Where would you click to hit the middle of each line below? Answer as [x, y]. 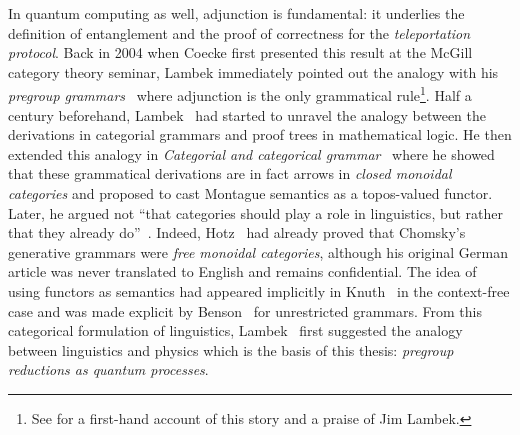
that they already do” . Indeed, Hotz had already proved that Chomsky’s [237, 232]
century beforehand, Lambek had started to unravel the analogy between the [247, 114]
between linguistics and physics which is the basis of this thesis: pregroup [231, 349]
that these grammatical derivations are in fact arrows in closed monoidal [230, 173]
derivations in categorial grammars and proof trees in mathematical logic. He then [260, 134]
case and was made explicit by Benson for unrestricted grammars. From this [245, 310]
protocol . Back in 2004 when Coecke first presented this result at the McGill [240, 52]
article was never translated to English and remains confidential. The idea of [242, 271]
